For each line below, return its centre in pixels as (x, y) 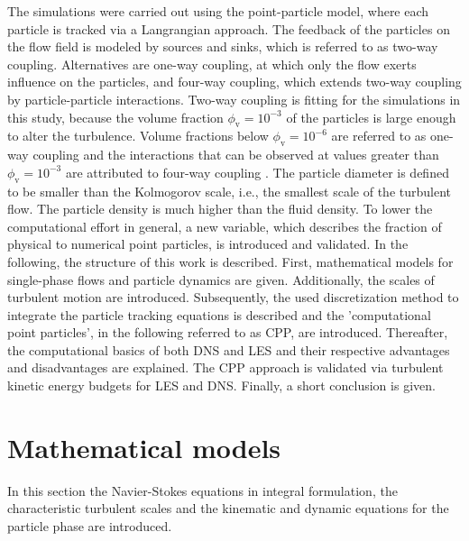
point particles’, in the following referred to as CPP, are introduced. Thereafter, (228, 332)
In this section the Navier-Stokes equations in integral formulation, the (202, 490)
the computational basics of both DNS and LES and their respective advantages (229, 349)
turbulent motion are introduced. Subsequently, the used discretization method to (233, 297)
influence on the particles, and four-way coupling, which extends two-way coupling (234, 82)
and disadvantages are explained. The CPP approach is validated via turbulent (225, 367)
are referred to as (379, 136)
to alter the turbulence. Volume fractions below (138, 136)
